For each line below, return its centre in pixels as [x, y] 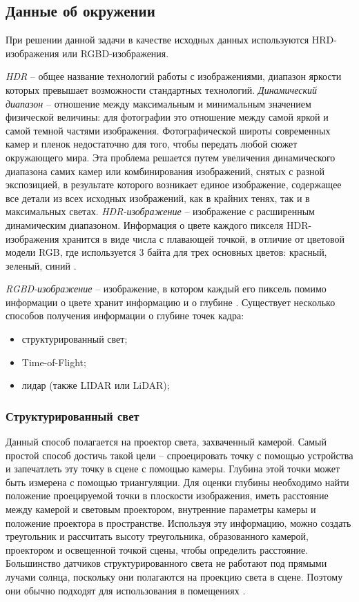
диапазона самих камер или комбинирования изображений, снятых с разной [165, 171]
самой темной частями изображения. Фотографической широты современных [168, 130]
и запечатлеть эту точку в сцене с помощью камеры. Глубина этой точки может [173, 469]
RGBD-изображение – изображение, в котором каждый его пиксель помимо [166, 289]
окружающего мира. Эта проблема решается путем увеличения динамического [171, 157]
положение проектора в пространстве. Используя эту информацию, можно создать [178, 522]
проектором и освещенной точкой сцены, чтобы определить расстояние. [157, 549]
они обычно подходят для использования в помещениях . [126, 590]
